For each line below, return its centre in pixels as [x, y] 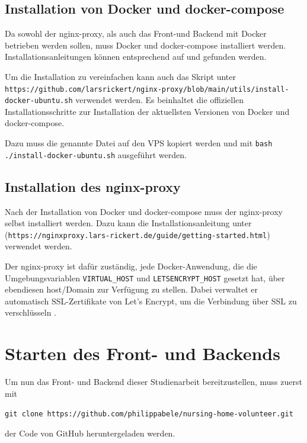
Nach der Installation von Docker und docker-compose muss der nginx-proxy [144, 211]
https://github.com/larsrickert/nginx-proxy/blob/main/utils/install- [147, 89]
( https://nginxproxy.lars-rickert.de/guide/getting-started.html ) [137, 234]
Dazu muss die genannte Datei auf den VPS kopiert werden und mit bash [139, 143]
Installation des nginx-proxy [93, 186]
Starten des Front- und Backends [143, 353]
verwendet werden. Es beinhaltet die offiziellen [160, 100]
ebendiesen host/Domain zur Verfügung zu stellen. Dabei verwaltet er [131, 289]
